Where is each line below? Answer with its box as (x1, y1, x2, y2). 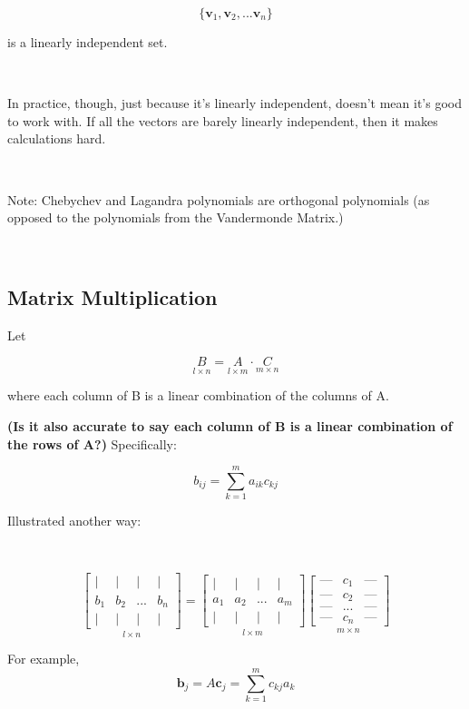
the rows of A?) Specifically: (7, 434, 177, 453)
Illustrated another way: (7, 511, 142, 530)
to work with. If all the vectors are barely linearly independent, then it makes (7, 111, 438, 130)
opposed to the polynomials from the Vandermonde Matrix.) (7, 208, 344, 227)
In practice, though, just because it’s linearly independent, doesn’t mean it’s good (7, 94, 463, 113)
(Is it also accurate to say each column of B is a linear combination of (7, 416, 453, 435)
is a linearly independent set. (7, 33, 168, 51)
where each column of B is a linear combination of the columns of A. (7, 386, 389, 405)
